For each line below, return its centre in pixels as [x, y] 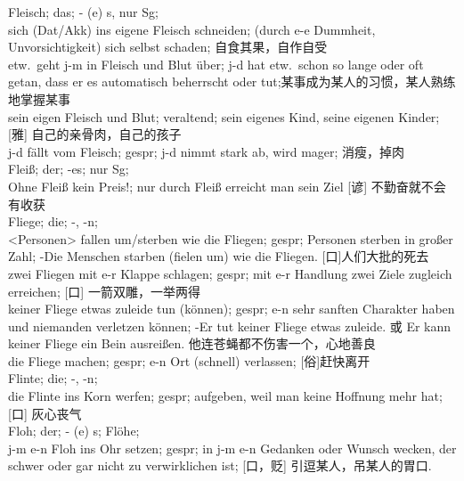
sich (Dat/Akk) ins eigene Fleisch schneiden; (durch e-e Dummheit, [192, 29]
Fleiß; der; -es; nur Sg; [69, 169]
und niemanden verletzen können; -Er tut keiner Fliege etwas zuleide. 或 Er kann [230, 326]
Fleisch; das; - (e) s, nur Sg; [83, 12]
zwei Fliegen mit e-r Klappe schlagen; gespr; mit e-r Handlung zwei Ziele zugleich [230, 273]
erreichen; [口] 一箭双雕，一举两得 [104, 291]
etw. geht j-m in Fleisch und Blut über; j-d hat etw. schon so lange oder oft [216, 64]
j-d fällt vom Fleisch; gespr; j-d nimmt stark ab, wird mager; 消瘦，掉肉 [207, 151]
